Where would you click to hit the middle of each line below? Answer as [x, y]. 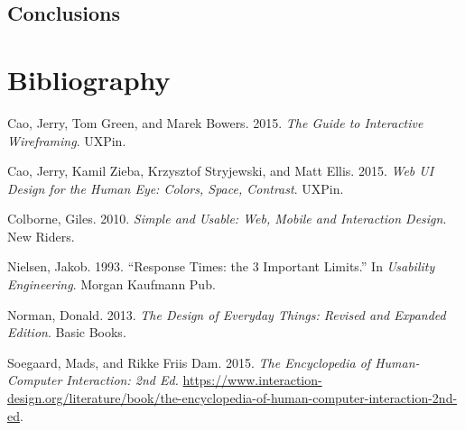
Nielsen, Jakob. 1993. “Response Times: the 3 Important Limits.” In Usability [221, 266]
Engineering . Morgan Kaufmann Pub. [112, 284]
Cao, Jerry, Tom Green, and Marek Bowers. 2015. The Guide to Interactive [215, 122]
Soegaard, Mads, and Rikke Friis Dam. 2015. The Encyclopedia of [189, 362]
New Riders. [41, 236]
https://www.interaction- [252, 380]
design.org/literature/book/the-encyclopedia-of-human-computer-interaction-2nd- [232, 398]
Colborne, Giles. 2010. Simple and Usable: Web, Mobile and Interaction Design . [227, 219]
